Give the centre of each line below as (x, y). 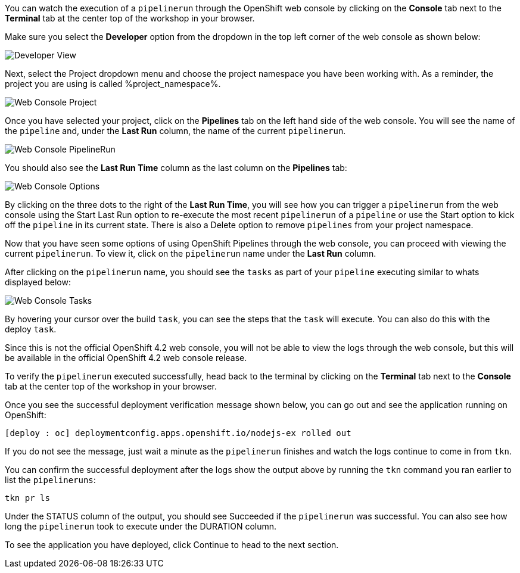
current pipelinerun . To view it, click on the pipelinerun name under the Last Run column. (191, 253)
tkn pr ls (27, 498)
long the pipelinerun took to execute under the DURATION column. (141, 526)
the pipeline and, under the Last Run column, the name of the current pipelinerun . (175, 131)
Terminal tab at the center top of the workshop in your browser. (130, 18)
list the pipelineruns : (50, 480)
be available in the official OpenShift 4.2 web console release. (126, 358)
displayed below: (38, 282)
